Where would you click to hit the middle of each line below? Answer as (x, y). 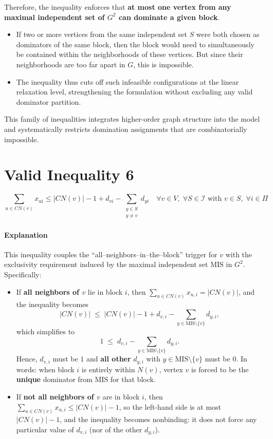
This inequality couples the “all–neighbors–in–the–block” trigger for (111, 254)
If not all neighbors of (55, 396)
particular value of (45, 429)
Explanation (26, 234)
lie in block (105, 291)
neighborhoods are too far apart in (71, 64)
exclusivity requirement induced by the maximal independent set (106, 264)
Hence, (27, 359)
